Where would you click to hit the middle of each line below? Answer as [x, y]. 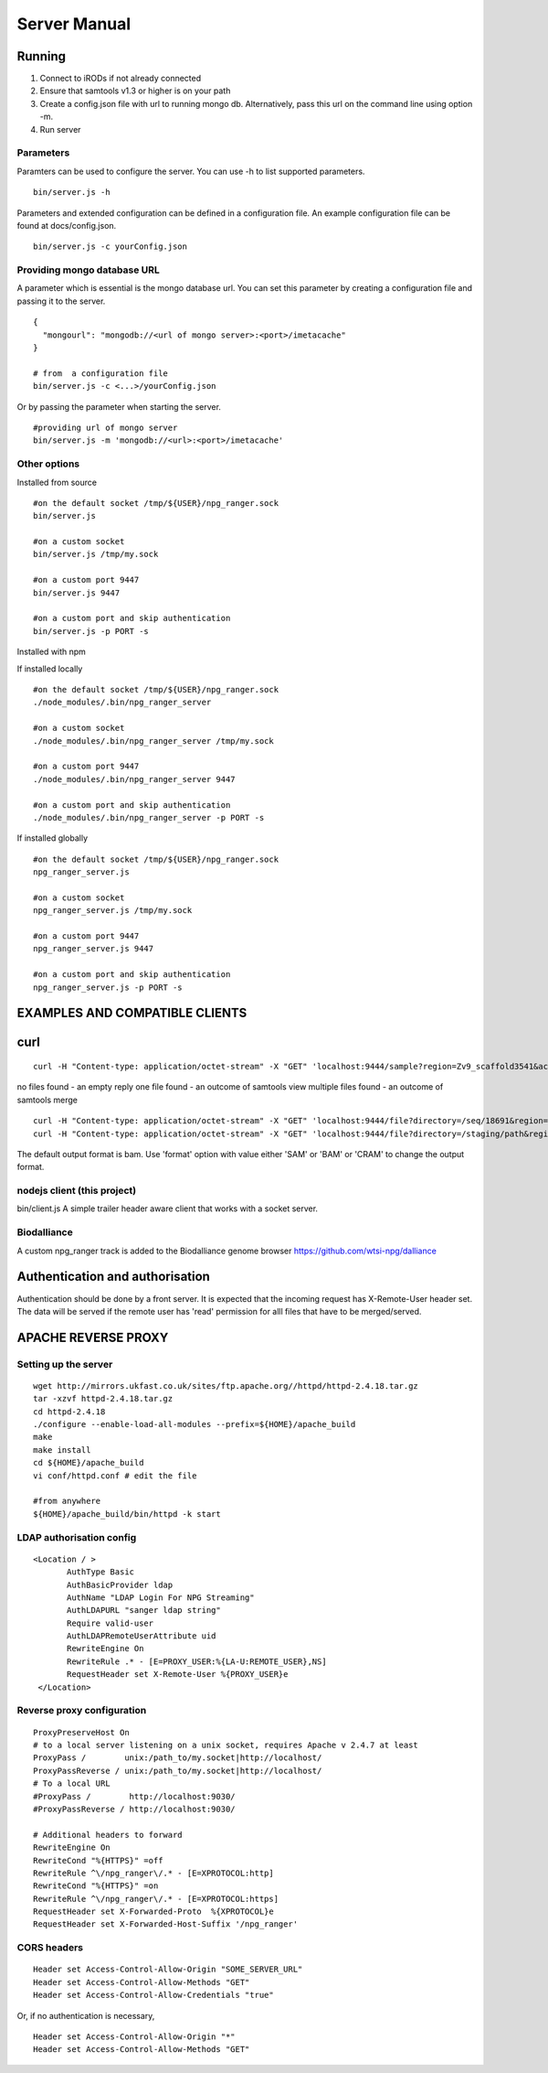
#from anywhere [67, 1501]
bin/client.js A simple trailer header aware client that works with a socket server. [168, 1208]
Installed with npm [52, 652]
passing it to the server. [61, 301]
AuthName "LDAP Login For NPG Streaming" [161, 1597]
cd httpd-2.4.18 [69, 1412]
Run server [60, 129]
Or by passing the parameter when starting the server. [119, 406]
